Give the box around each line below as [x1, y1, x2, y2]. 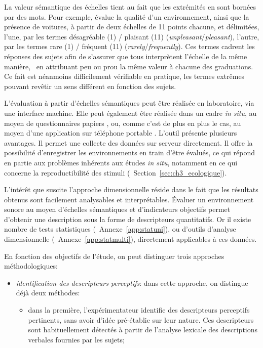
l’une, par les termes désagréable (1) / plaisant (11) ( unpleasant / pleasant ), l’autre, [4, 31, 259, 41]
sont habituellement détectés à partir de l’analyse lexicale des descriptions [28, 324, 258, 335]
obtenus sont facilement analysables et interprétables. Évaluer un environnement [4, 194, 254, 204]
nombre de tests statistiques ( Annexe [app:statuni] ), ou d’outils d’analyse [4, 224, 236, 234]
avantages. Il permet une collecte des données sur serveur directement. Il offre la [4, 137, 253, 148]
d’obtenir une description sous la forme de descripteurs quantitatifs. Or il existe [4, 213, 251, 224]
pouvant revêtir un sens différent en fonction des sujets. [4, 80, 176, 91]
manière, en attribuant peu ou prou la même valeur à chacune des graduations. [4, 61, 253, 71]
